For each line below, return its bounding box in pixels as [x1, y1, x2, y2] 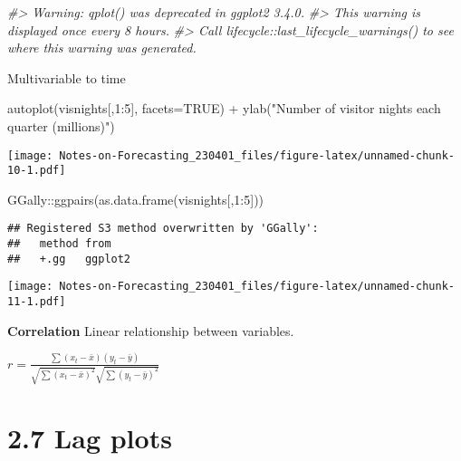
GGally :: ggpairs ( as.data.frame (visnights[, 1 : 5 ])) [7, 189, 264, 208]
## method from [7, 237, 111, 251]
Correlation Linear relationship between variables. [7, 321, 294, 340]
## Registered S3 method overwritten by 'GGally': [7, 222, 319, 235]
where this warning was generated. [7, 38, 197, 57]
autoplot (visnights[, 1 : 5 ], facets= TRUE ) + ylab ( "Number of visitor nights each [7, 99, 441, 118]
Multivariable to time [7, 68, 126, 87]
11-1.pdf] [7, 295, 66, 309]
